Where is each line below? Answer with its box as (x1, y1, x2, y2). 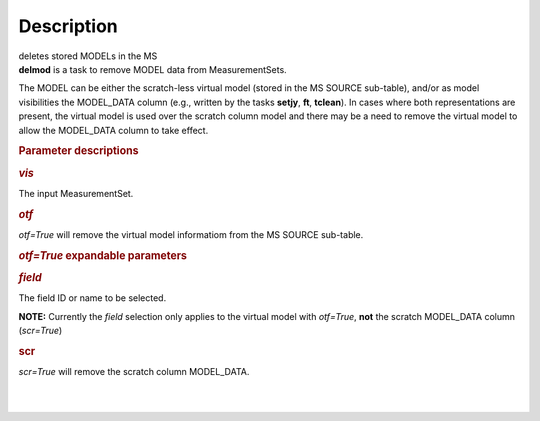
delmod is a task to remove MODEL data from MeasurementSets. (18, 63, 287, 75)
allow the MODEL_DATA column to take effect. (18, 124, 209, 136)
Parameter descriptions (18, 144, 139, 158)
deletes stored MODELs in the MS (18, 50, 158, 62)
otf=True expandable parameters (18, 248, 187, 262)
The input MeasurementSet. (18, 187, 134, 199)
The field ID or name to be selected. (18, 292, 167, 304)
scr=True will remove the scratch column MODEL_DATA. (18, 366, 250, 377)
